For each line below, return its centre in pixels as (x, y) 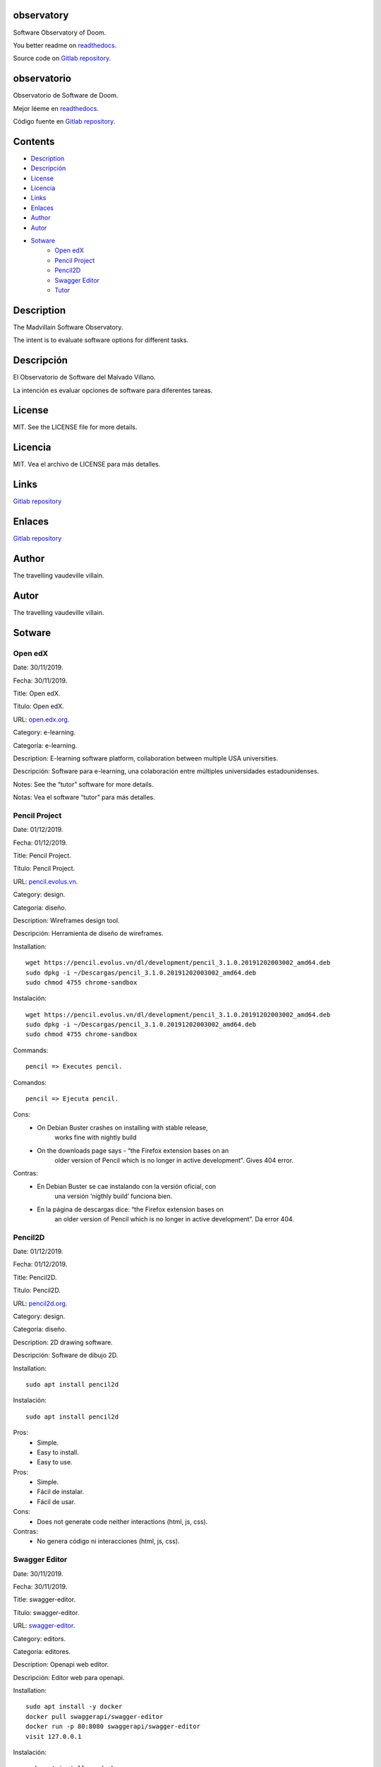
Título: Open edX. (39, 706)
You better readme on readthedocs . (65, 45)
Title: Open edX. (37, 693)
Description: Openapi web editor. (61, 1665)
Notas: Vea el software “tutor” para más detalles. (84, 797)
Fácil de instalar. (61, 1492)
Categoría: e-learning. (45, 745)
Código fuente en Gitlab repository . (64, 121)
